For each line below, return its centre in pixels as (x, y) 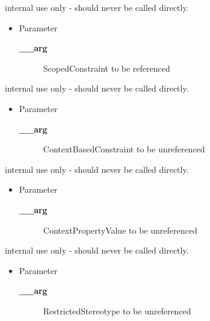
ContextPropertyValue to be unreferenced (120, 230)
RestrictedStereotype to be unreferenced (117, 310)
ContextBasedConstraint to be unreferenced (124, 149)
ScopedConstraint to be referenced (107, 68)
